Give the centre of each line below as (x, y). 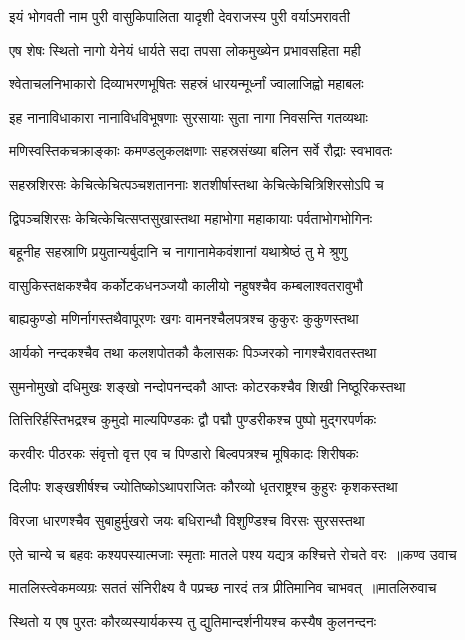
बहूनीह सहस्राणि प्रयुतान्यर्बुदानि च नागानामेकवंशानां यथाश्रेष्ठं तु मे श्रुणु (178, 251)
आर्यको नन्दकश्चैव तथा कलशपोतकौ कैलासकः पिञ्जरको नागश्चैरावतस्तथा (193, 351)
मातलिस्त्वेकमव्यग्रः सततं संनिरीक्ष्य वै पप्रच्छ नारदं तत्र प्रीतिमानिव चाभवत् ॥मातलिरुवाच (223, 587)
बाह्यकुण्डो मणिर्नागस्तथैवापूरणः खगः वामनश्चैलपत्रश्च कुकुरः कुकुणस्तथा (184, 318)
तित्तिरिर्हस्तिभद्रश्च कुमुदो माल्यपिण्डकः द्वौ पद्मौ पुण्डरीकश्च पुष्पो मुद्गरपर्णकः (193, 419)
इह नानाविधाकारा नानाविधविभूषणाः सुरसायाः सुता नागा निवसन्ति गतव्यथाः (188, 116)
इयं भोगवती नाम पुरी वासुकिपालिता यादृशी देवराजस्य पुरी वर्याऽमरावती (179, 16)
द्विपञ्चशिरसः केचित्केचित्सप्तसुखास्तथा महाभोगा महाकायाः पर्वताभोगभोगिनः (191, 217)
